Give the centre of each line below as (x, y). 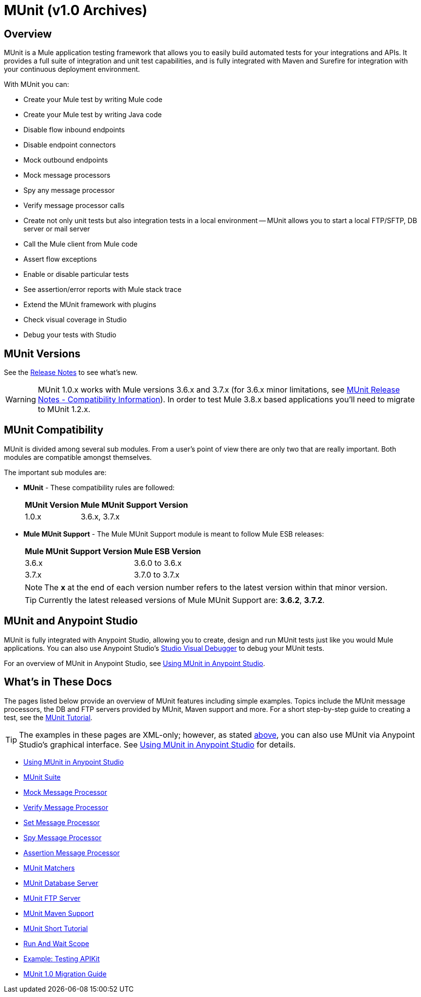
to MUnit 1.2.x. (64, 409)
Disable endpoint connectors (70, 145)
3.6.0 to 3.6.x (158, 563)
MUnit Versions (42, 353)
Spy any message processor (69, 190)
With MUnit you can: (37, 84)
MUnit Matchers (49, 868)
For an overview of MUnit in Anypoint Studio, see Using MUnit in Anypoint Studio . (135, 663)
